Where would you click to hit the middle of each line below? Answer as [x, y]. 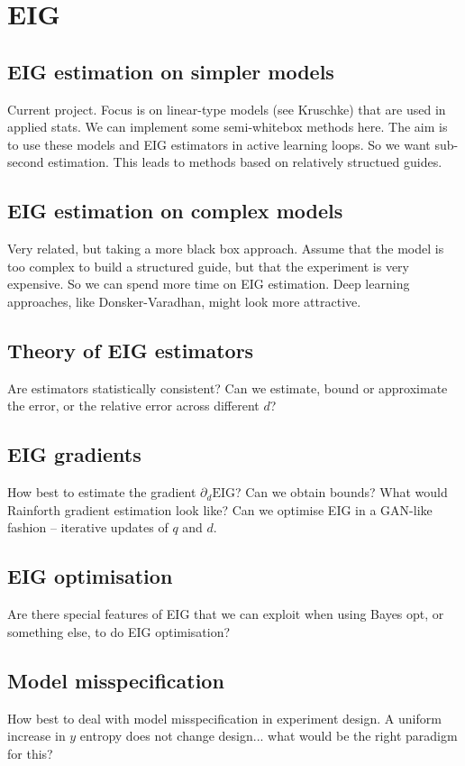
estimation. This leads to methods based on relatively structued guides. [245, 162]
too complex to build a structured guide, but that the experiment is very [208, 266]
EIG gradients [74, 454]
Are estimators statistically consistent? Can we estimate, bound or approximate [228, 388]
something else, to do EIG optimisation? [119, 631]
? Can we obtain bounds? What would [341, 492]
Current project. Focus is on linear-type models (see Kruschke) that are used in [227, 109]
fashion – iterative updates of [88, 527]
